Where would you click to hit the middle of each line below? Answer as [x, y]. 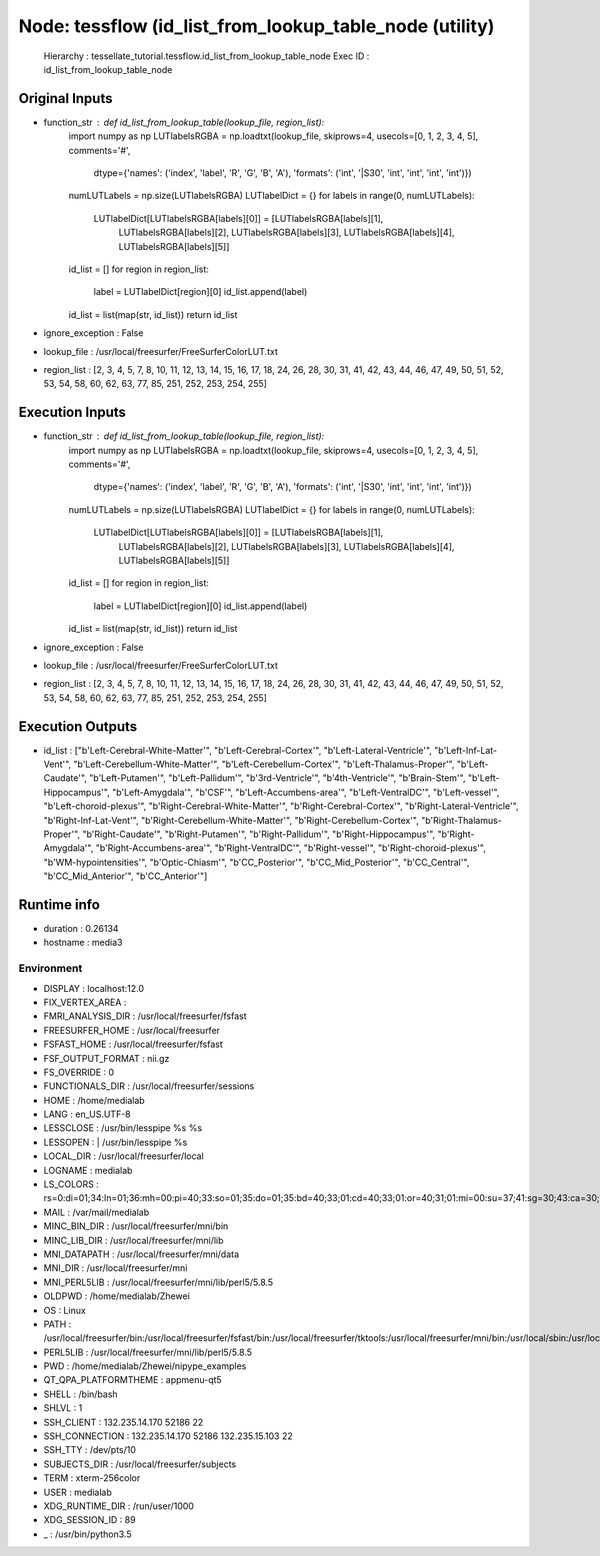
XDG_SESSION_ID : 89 [89, 1520]
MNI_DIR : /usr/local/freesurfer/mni [115, 1268]
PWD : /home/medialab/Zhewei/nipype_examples [145, 1366]
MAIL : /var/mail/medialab [96, 1212]
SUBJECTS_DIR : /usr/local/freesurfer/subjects [140, 1464]
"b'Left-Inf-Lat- [465, 750]
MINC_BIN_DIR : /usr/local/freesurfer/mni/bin [136, 1226]
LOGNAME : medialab [88, 1170]
